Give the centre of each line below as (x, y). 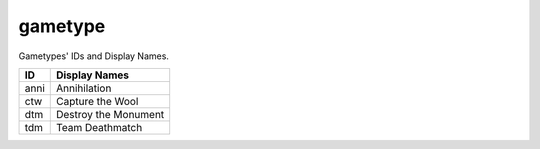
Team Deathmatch (99, 127)
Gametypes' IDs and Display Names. (94, 56)
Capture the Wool (97, 101)
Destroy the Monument (110, 114)
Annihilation (83, 88)
